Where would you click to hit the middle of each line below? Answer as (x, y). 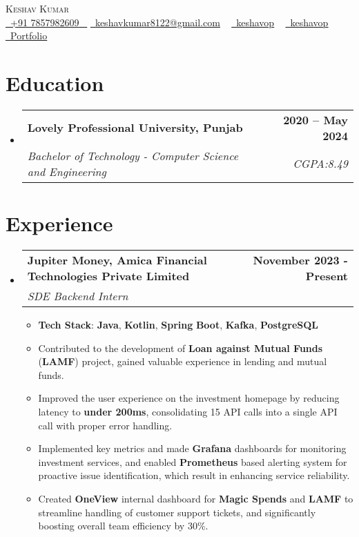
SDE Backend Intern (78, 296)
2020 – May (316, 119)
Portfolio (29, 36)
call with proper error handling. (105, 425)
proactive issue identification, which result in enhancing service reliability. (194, 475)
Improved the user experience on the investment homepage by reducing (189, 398)
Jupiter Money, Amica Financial (117, 260)
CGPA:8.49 (320, 164)
